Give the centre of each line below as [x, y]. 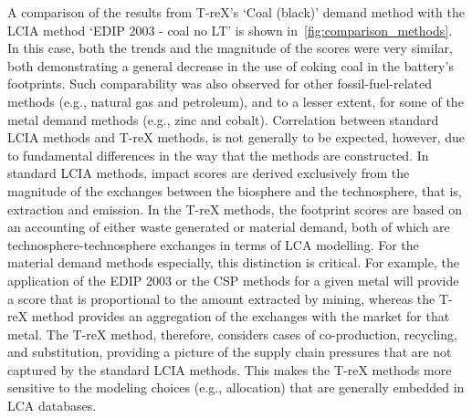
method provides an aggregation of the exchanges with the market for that [241, 316]
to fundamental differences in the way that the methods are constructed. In [218, 155]
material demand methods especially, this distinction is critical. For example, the [233, 262]
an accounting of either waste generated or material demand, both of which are [229, 227]
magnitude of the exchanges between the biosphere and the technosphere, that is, [235, 190]
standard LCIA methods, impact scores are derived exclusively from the [209, 173]
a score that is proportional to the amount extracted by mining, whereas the [221, 298]
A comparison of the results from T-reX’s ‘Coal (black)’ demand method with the [236, 12]
